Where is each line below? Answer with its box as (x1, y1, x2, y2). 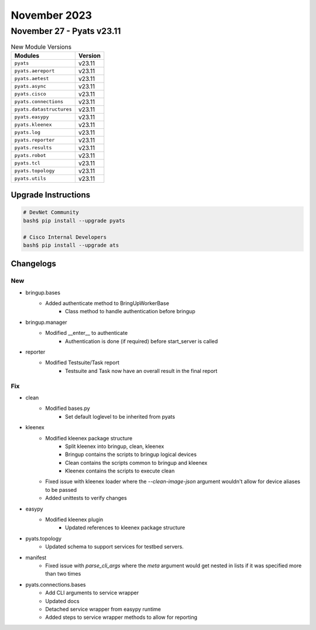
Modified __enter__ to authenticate (45, 330, 128, 337)
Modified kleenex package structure (45, 434, 133, 441)
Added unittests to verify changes (45, 495, 127, 502)
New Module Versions (11, 43, 72, 51)
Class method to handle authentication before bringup (65, 308, 195, 315)
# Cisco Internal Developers (23, 234, 107, 240)
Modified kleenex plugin (45, 516, 104, 523)
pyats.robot (14, 152, 46, 159)
